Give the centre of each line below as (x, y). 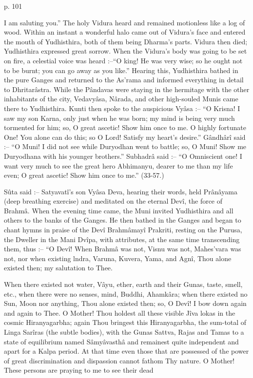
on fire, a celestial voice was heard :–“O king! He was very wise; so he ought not (123, 60)
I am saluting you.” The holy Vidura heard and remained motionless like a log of (125, 22)
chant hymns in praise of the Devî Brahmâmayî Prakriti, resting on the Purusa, (123, 230)
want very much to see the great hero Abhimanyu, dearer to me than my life (118, 165)
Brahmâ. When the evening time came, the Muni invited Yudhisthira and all (119, 210)
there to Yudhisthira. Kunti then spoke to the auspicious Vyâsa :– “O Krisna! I (122, 108)
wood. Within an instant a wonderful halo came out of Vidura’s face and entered (125, 32)
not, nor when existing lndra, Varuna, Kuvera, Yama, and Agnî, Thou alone (118, 258)
